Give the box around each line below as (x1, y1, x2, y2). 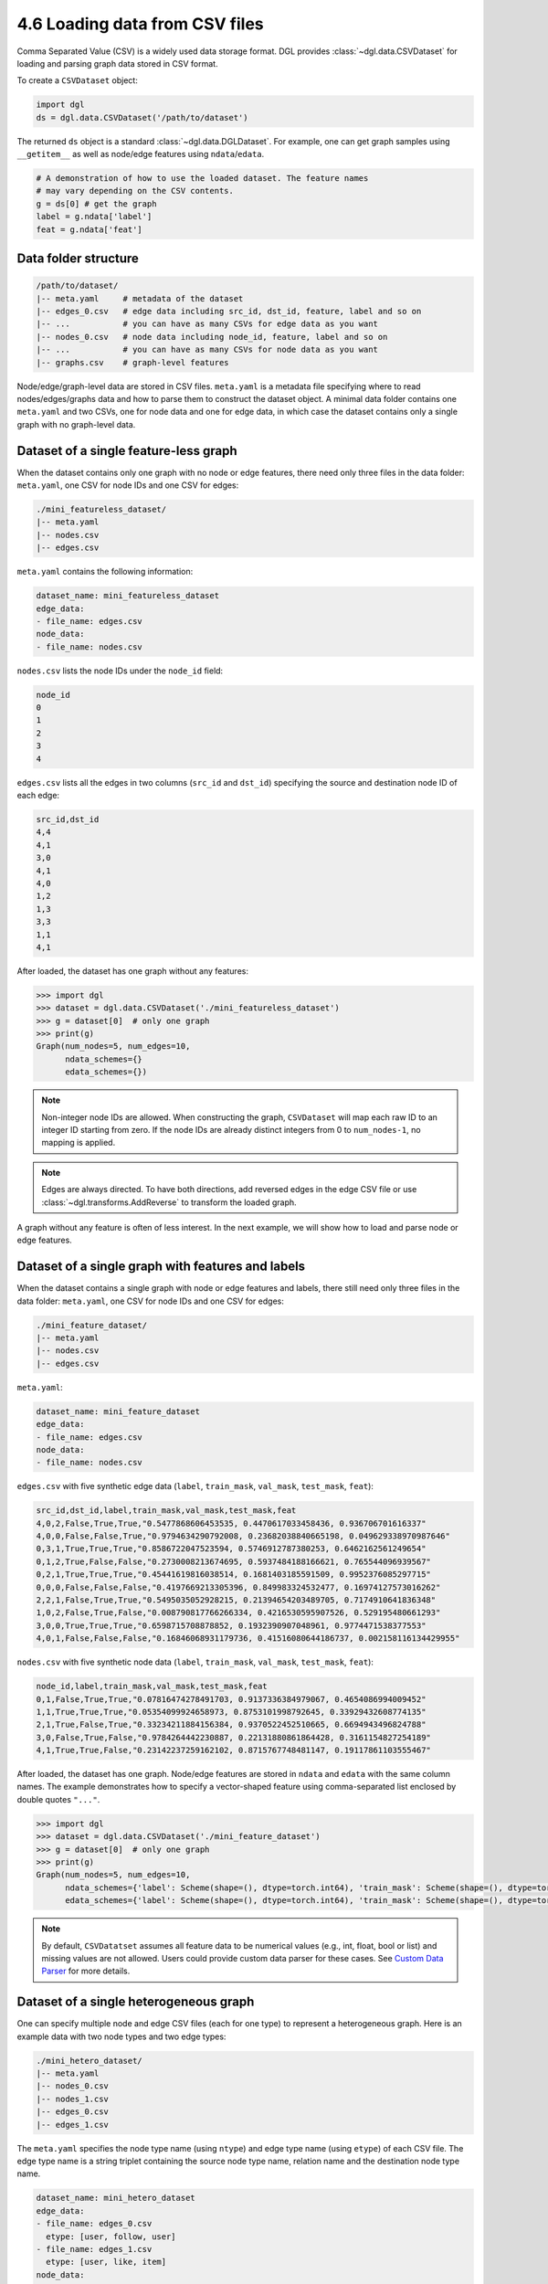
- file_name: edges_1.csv (36, 2244, 153, 2254)
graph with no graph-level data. (16, 418, 136, 429)
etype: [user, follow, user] (46, 2231, 177, 2242)
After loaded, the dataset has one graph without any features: (16, 965, 248, 977)
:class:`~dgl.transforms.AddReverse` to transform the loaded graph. (41, 1197, 297, 1208)
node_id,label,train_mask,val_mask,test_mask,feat (36, 1681, 269, 1692)
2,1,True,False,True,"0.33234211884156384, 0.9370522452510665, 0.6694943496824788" (36, 1719, 427, 1730)
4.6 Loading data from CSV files (16, 14, 264, 34)
